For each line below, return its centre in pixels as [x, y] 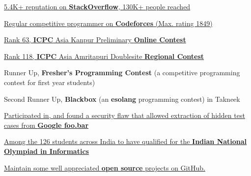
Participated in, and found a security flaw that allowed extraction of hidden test [125, 115]
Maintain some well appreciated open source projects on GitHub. [105, 167]
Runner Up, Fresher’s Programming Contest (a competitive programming [122, 73]
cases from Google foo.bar [46, 125]
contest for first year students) [50, 82]
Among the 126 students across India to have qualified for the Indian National [125, 141]
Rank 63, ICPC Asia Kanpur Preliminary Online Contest [95, 40]
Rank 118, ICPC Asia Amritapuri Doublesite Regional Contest [104, 56]
